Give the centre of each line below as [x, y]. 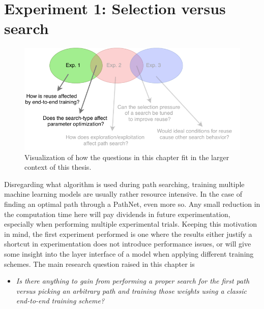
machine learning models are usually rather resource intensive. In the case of [123, 194]
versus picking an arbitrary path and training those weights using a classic [131, 290]
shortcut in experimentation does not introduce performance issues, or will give [128, 244]
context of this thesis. [58, 167]
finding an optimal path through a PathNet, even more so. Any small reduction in [132, 204]
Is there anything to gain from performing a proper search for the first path [133, 281]
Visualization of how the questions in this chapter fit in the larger [127, 157]
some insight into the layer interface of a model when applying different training [129, 253]
